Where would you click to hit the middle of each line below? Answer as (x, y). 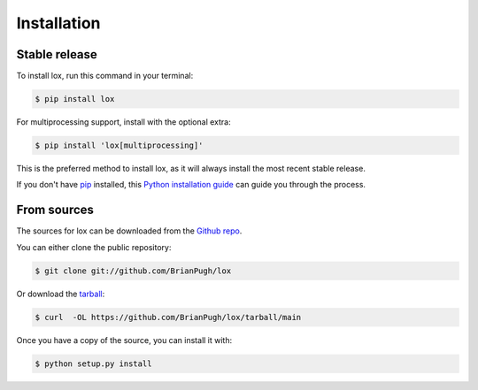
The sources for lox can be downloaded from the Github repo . (129, 231)
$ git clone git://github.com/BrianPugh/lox (133, 271)
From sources (55, 210)
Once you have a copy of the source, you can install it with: (124, 340)
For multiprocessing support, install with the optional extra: (123, 122)
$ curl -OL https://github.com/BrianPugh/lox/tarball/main (168, 317)
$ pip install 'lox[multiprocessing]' (119, 145)
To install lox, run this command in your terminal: (105, 76)
